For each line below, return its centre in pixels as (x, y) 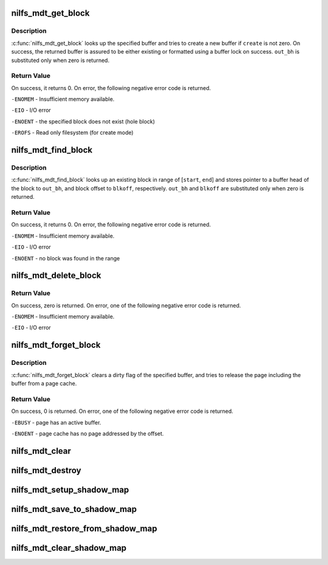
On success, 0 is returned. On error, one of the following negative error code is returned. (122, 411)
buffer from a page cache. (44, 383)
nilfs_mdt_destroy (46, 470)
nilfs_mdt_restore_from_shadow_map (84, 528)
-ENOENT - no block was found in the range (66, 258)
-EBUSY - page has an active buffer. (56, 422)
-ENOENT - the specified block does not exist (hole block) (83, 121)
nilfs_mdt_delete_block (56, 276)
